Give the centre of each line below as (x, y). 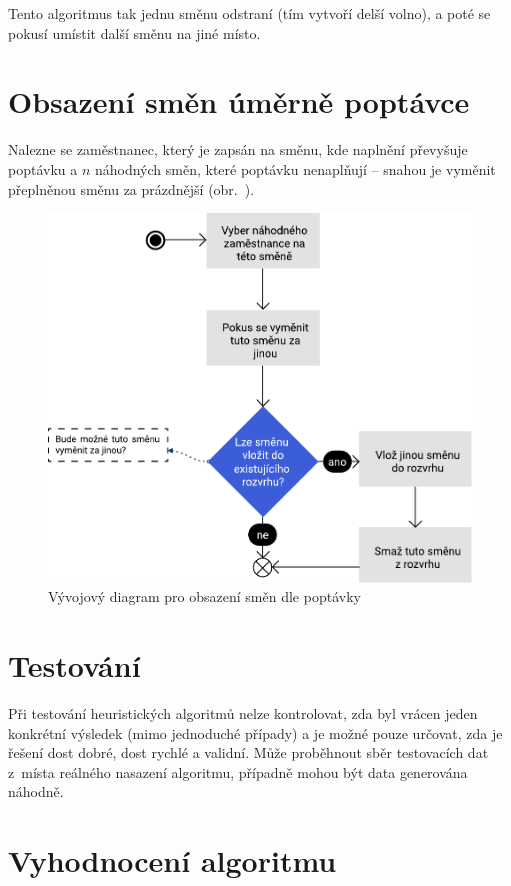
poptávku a (43, 168)
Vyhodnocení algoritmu (172, 860)
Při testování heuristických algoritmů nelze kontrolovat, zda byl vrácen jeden (243, 712)
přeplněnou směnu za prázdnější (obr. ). (131, 188)
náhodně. (36, 791)
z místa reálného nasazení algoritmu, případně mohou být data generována (238, 771)
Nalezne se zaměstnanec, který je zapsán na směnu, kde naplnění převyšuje (238, 149)
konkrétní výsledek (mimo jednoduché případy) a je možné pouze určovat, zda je (255, 732)
